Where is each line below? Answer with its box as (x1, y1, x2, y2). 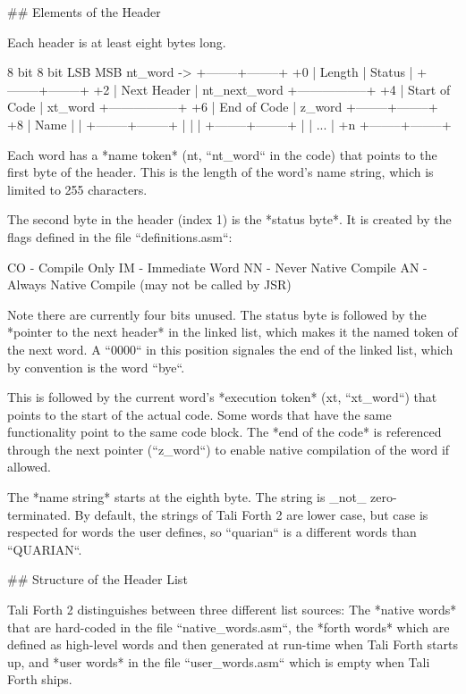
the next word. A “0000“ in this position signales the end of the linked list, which (7, 339, 453, 358)
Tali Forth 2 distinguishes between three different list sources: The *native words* (7, 600, 457, 619)
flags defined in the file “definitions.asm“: (7, 227, 233, 246)
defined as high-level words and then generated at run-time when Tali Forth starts (7, 635, 458, 654)
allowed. (7, 457, 51, 476)
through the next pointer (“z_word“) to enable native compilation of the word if (7, 439, 450, 458)
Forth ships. (7, 670, 72, 689)
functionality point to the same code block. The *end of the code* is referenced (7, 422, 442, 441)
